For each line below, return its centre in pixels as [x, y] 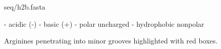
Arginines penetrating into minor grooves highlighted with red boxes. [111, 41]
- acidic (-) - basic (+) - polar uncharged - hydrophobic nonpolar [104, 23]
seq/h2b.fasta [25, 7]
